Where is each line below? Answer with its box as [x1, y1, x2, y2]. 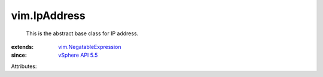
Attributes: [11, 63, 37, 70]
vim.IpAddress [11, 9, 86, 22]
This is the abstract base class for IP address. [26, 30, 139, 37]
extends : [11, 43, 34, 50]
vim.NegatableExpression [58, 43, 122, 50]
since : [11, 51, 27, 59]
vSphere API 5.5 [58, 51, 98, 59]
